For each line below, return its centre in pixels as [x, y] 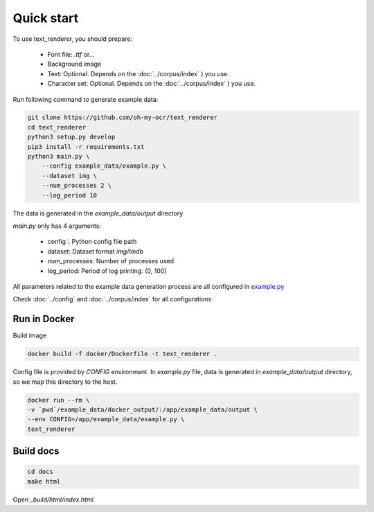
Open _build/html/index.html [53, 500]
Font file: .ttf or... [71, 54]
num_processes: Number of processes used [111, 261]
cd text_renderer [57, 127]
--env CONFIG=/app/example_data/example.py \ [106, 420]
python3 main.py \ [59, 157]
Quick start [46, 18]
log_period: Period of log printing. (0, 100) [107, 271]
